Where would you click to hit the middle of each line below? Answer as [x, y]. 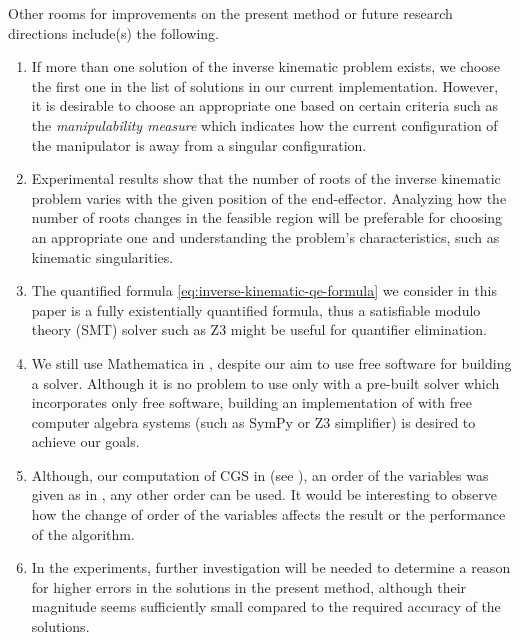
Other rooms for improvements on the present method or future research [230, 13]
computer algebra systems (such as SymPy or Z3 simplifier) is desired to [253, 421]
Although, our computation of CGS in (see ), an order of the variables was [260, 474]
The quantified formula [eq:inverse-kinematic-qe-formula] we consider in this [264, 290]
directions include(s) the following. [113, 32]
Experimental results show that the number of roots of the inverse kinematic [266, 178]
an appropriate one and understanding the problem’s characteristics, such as [265, 236]
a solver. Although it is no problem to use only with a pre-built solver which [265, 382]
